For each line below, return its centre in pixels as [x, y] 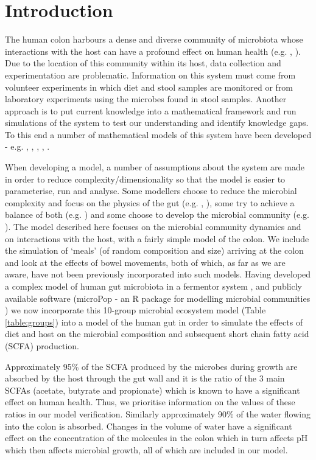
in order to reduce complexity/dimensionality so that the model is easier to [145, 179]
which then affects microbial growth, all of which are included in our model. [146, 449]
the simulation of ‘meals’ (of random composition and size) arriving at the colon [154, 250]
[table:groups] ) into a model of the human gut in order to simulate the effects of [154, 322]
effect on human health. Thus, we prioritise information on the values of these [150, 402]
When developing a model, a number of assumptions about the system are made [155, 167]
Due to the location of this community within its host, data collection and [143, 63]
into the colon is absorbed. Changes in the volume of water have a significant [149, 426]
